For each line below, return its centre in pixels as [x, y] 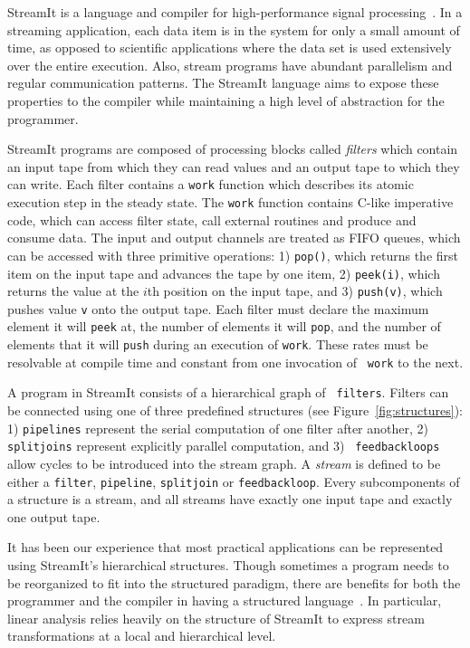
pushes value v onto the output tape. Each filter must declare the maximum [218, 308]
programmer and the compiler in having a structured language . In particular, [225, 600]
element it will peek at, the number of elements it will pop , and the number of [224, 326]
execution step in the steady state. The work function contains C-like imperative [230, 202]
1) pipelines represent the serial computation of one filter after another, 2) [218, 428]
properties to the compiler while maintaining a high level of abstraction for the [226, 100]
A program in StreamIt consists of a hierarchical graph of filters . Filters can [228, 392]
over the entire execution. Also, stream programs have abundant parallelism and [230, 65]
